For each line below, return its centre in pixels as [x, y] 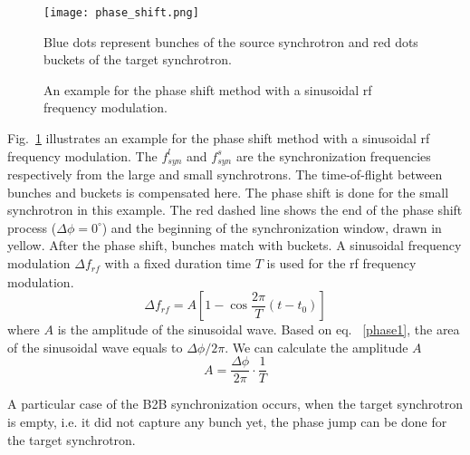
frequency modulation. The [82, 155]
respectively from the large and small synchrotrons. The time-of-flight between [225, 174]
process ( [32, 227]
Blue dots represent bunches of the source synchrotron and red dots [231, 41]
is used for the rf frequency [341, 263]
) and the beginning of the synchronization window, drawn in [272, 227]
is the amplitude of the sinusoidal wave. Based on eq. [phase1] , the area [259, 329]
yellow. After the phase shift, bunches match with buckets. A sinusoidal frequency [235, 245]
